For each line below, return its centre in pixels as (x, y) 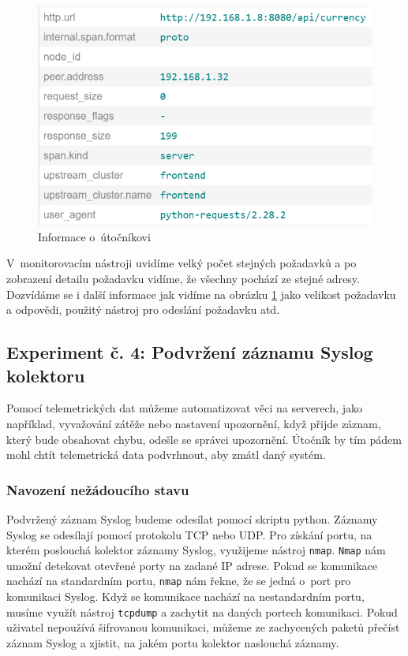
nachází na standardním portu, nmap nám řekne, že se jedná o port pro (179, 581)
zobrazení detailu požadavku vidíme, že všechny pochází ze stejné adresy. (183, 279)
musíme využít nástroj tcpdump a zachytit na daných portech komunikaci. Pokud (202, 611)
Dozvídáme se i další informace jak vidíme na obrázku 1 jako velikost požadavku (201, 294)
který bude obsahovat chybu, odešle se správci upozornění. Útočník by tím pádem (204, 439)
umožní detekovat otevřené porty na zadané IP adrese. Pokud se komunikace (192, 565)
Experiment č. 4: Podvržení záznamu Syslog (190, 352)
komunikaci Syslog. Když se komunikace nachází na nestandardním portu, (185, 596)
